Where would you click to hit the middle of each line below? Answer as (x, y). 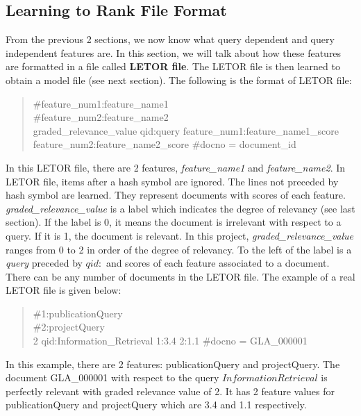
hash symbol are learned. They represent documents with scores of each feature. (176, 195)
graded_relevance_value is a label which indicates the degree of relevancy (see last (180, 208)
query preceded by (44, 263)
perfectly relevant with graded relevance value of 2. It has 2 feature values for (170, 391)
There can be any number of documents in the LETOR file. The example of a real (180, 276)
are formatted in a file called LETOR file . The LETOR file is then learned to (173, 66)
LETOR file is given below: (64, 290)
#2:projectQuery (69, 327)
